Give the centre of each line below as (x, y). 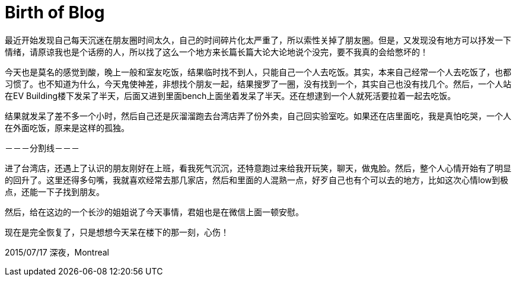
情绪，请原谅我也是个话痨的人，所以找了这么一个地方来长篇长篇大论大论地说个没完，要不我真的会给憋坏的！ (216, 52)
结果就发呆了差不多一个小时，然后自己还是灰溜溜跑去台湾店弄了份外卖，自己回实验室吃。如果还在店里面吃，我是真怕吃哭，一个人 (258, 116)
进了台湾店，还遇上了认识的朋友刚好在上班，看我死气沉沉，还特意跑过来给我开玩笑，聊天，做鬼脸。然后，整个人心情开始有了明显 (258, 168)
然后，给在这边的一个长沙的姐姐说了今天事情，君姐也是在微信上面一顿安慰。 (154, 212)
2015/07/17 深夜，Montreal (57, 252)
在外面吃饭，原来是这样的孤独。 (67, 127)
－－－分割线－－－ (42, 148)
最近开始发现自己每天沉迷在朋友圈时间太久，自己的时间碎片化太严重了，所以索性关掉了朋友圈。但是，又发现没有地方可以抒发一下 (258, 40)
